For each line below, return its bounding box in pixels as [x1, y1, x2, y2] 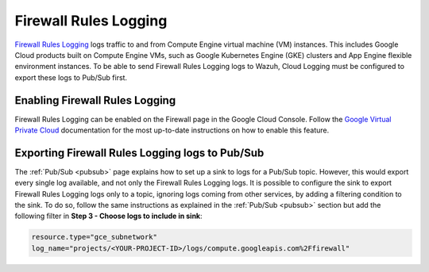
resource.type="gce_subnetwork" [31, 232, 158, 242]
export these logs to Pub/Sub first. [14, 72, 127, 82]
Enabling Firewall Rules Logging [14, 94, 176, 107]
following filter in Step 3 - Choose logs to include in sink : [14, 211, 203, 221]
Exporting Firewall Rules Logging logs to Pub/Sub [14, 146, 265, 159]
